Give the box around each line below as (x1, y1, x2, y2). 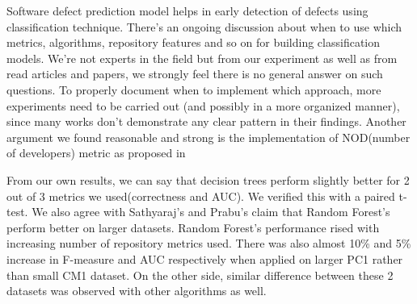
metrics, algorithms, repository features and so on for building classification (6, 34, 381, 51)
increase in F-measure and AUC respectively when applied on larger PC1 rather (6, 250, 403, 267)
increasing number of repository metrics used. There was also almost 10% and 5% (6, 235, 411, 252)
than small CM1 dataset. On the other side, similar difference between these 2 (6, 266, 394, 283)
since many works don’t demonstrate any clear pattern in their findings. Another (6, 113, 406, 130)
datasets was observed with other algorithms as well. (6, 282, 267, 299)
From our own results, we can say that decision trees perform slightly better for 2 (6, 171, 410, 188)
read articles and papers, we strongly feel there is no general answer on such (6, 65, 383, 82)
